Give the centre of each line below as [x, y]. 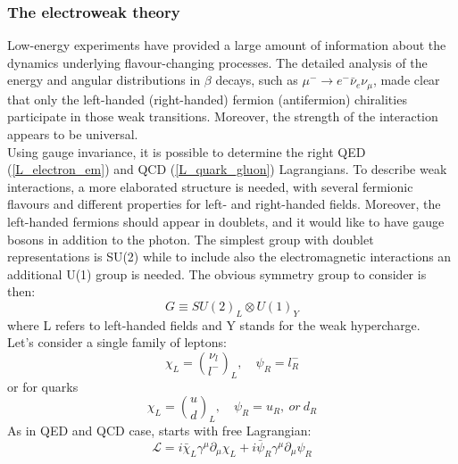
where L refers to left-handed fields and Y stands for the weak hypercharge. [214, 324]
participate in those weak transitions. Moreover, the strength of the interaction [223, 116]
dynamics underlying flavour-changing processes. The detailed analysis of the [217, 62]
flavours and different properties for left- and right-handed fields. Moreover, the [224, 204]
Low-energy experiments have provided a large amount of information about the [227, 45]
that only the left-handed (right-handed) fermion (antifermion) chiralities [207, 99]
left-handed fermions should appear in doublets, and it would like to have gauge [226, 222]
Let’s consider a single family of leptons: [117, 342]
